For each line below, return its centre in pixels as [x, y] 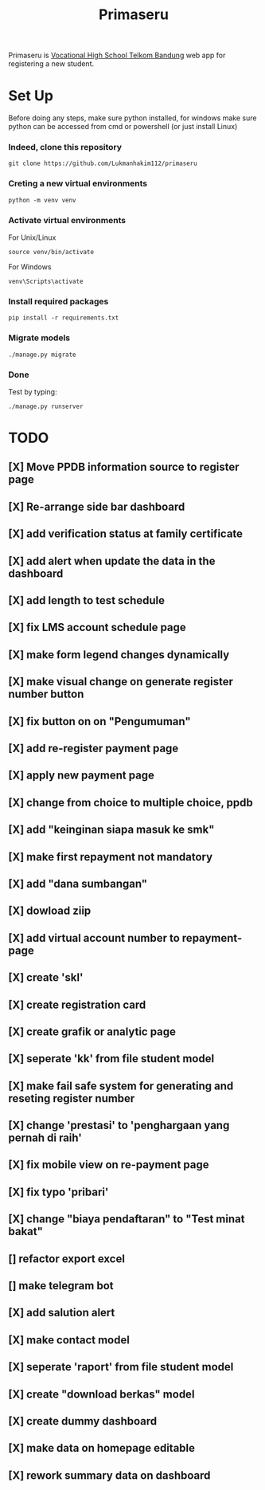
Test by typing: [33, 391]
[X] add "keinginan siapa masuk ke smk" [111, 830]
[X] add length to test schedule [87, 600]
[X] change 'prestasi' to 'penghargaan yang [119, 1125]
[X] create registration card [77, 1004]
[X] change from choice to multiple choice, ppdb [131, 802]
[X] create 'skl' [46, 978]
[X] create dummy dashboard [83, 1421]
